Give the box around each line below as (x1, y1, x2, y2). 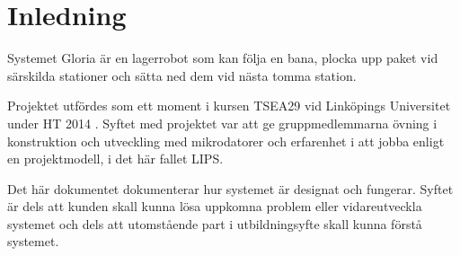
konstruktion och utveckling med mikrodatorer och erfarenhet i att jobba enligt (7, 131, 445, 150)
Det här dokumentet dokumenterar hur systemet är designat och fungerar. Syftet (7, 179, 454, 198)
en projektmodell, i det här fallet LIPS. (7, 149, 224, 168)
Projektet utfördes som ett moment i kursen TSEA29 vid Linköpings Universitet (7, 96, 451, 115)
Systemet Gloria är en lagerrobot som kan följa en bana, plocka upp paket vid (7, 49, 438, 67)
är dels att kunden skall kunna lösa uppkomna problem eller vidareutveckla (7, 197, 422, 216)
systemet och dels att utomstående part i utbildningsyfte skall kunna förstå (7, 214, 422, 233)
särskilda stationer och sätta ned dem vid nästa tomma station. (7, 66, 357, 84)
